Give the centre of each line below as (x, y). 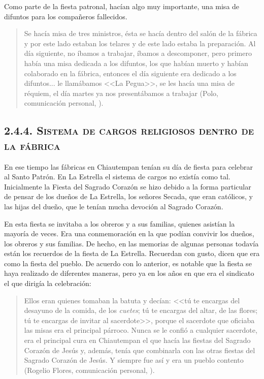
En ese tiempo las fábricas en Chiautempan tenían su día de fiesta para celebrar (128, 166)
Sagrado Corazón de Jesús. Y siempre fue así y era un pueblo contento (134, 360)
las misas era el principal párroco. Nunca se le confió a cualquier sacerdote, (141, 330)
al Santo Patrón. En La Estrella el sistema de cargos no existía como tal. (117, 177)
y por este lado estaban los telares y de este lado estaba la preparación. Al (140, 43)
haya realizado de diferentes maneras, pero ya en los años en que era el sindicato (129, 273)
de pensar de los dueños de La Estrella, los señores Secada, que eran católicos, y (128, 196)
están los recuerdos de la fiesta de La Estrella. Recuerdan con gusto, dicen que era (132, 253)
